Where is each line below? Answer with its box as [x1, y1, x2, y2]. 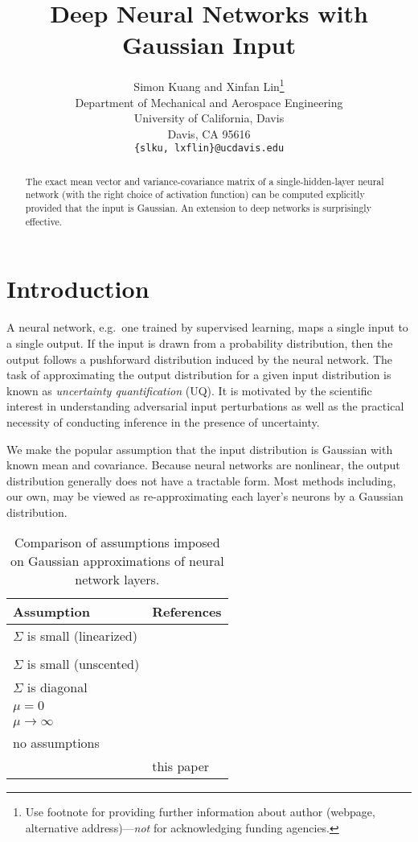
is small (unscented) [27, 654, 140, 674]
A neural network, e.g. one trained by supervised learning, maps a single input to [6, 319, 408, 336]
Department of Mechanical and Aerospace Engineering [75, 93, 343, 110]
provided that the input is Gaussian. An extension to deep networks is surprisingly [25, 201, 371, 215]
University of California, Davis [133, 109, 285, 126]
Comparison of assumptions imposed [14, 533, 220, 552]
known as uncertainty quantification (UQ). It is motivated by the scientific [6, 382, 372, 398]
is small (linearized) [27, 626, 137, 646]
